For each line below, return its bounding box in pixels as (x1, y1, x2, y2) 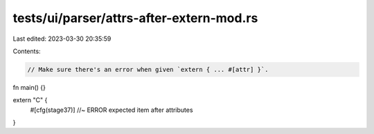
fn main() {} (12, 83, 46, 91)
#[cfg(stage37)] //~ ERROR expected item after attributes (30, 106, 193, 114)
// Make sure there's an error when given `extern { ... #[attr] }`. (27, 66, 269, 73)
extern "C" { (12, 96, 48, 104)
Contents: (12, 47, 41, 55)
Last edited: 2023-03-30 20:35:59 (12, 35, 112, 43)
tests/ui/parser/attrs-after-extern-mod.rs (12, 10, 258, 26)
